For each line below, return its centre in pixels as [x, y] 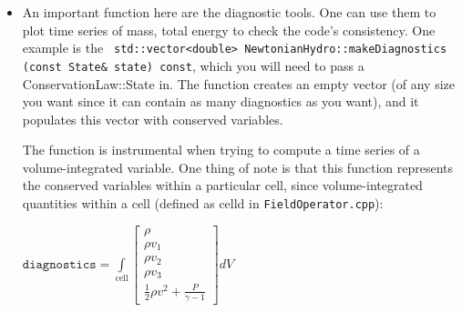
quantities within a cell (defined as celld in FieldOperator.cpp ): [203, 203]
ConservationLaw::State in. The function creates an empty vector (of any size [238, 83]
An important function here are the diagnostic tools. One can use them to [229, 12]
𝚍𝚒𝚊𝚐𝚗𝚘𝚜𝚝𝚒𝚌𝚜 [59, 264]
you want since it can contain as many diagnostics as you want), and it [221, 101]
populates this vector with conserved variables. [153, 119]
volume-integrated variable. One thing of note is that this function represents [238, 167]
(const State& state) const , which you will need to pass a [193, 65]
